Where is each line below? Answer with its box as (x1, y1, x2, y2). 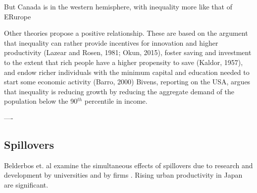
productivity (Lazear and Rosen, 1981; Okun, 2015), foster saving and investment (4, 47, 252, 58)
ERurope (4, 11, 31, 21)
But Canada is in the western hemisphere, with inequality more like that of (4, 1, 232, 11)
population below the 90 (4, 96, 78, 106)
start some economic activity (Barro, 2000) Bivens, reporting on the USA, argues (4, 76, 251, 87)
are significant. (4, 179, 49, 190)
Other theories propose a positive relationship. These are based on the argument (4, 28, 248, 38)
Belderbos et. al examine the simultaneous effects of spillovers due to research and (4, 160, 253, 170)
